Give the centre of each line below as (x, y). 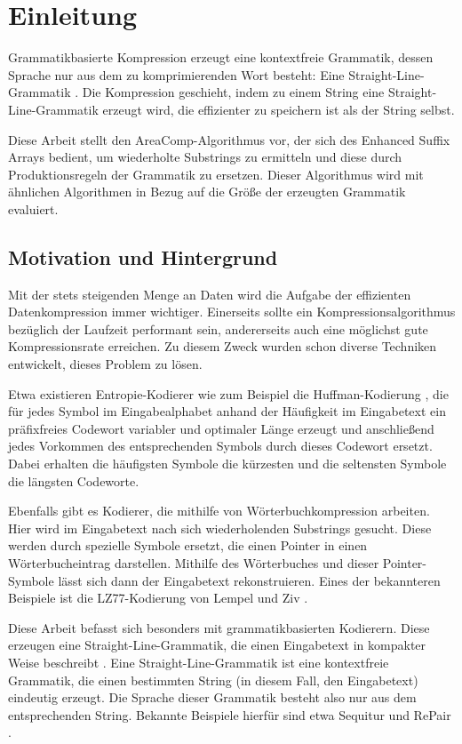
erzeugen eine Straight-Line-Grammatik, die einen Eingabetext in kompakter (217, 645)
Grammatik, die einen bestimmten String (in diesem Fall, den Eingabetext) (213, 680)
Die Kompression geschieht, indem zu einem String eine (233, 92)
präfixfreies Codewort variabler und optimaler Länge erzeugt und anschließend (221, 428)
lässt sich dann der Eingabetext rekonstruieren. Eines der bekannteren (249, 580)
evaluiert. (33, 208)
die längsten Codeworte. (74, 480)
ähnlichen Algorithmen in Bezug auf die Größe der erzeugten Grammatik (207, 192)
